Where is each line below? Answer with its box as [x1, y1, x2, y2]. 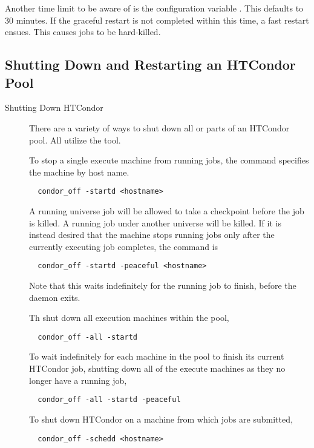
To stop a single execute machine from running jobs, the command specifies [29, 154, 309, 166]
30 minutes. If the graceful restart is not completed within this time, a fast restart [5, 13, 309, 26]
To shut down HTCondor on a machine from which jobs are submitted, [29, 412, 293, 425]
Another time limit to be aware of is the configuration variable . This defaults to [5, 2, 304, 14]
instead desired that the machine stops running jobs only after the [29, 228, 275, 241]
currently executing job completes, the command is [29, 240, 218, 252]
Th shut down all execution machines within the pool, [29, 311, 229, 324]
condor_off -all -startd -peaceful [38, 395, 181, 404]
